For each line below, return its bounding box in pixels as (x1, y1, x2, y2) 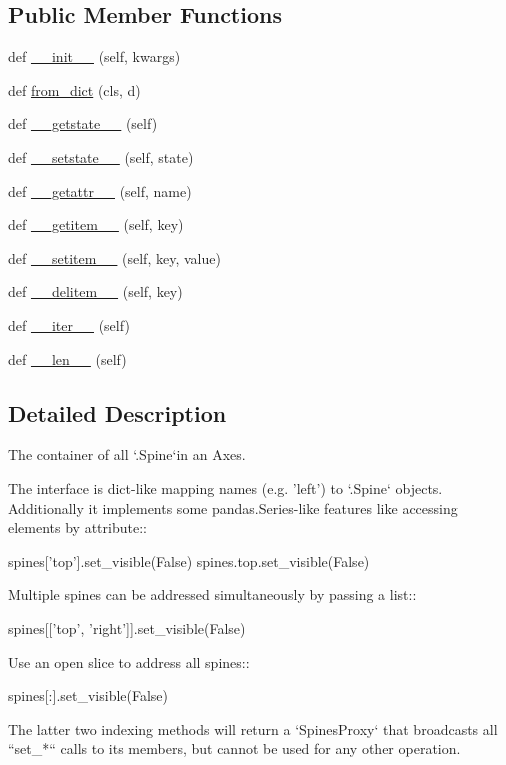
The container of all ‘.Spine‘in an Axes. (8, 444, 246, 465)
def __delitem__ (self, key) (8, 281, 183, 302)
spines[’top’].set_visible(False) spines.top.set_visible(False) (8, 550, 370, 571)
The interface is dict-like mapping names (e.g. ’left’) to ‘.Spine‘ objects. (8, 477, 443, 498)
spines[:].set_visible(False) (8, 685, 169, 706)
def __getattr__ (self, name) (8, 180, 192, 201)
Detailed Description (8, 397, 227, 428)
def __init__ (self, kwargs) (8, 46, 181, 67)
